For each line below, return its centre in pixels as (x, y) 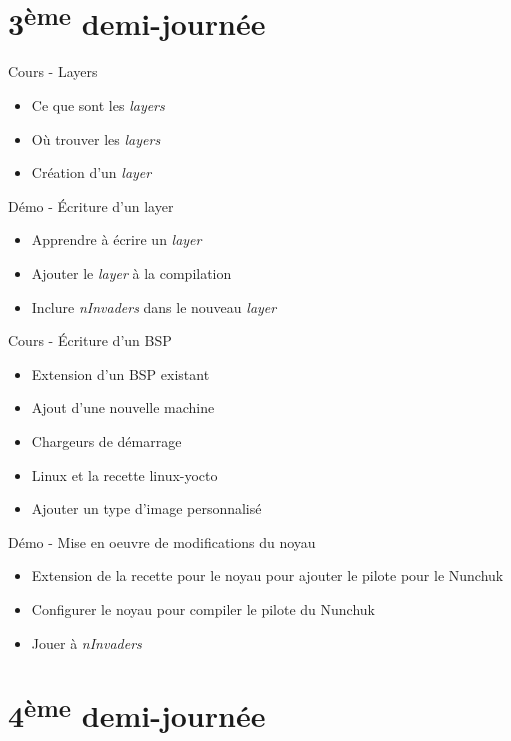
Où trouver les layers (96, 138)
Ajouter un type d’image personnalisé (146, 508)
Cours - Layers (53, 71)
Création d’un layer (91, 172)
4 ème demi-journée (137, 713)
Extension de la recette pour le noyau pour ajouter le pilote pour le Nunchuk (267, 575)
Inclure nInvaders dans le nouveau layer (154, 306)
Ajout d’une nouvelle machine (123, 407)
